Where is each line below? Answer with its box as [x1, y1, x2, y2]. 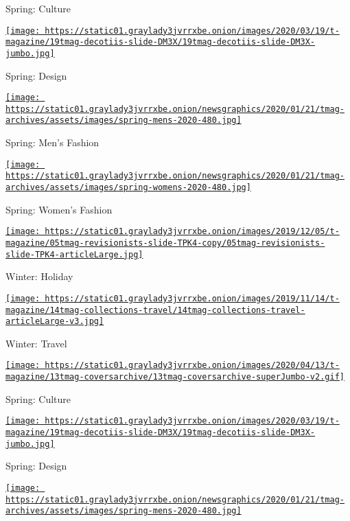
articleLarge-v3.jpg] [5, 316, 104, 327]
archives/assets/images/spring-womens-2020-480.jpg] [5, 183, 251, 193]
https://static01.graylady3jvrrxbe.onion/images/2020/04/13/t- [45, 360, 340, 371]
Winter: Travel [5, 336, 67, 350]
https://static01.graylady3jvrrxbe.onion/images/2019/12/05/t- [45, 227, 340, 237]
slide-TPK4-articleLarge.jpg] [5, 249, 143, 259]
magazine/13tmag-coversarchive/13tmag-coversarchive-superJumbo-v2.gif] [5, 372, 345, 382]
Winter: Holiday [5, 269, 73, 283]
